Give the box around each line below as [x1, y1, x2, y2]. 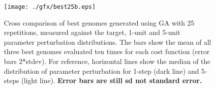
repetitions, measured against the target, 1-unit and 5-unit [4, 27, 181, 37]
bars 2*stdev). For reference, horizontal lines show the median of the [4, 56, 211, 66]
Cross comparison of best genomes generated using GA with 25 [4, 17, 194, 28]
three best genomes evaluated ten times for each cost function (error [4, 46, 210, 57]
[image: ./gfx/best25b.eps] [4, 3, 96, 10]
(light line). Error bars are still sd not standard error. [21, 75, 202, 86]
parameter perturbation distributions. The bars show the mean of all [4, 36, 211, 47]
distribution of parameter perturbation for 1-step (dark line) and [4, 65, 199, 76]
